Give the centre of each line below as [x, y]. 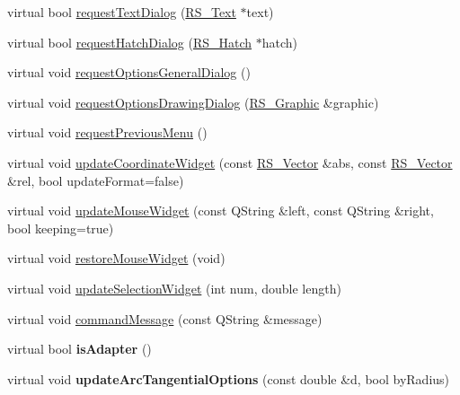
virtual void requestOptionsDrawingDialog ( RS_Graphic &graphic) [193, 102]
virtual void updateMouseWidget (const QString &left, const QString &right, [221, 211]
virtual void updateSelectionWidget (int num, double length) [174, 288]
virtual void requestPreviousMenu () [107, 132]
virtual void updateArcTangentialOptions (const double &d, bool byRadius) [229, 378]
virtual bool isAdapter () [80, 349]
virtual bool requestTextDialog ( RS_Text [122, 12]
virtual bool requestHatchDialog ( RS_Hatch [130, 42]
